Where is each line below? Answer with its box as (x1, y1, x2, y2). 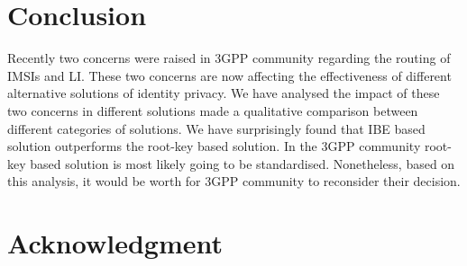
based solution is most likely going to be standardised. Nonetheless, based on (30, 154, 455, 173)
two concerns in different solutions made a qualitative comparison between (7, 101, 418, 120)
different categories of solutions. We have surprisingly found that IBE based (7, 119, 426, 137)
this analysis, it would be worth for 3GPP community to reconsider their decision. (7, 172, 461, 191)
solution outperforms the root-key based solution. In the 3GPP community (7, 137, 421, 155)
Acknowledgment (7, 225, 223, 262)
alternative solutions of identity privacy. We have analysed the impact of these (7, 84, 440, 102)
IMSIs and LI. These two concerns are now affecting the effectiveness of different (7, 66, 452, 84)
